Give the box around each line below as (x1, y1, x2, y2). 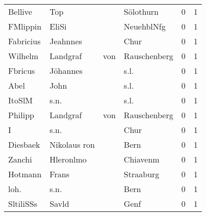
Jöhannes (49, 65, 83, 76)
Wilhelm (8, 50, 39, 62)
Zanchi (8, 153, 32, 165)
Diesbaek (8, 139, 40, 150)
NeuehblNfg (123, 20, 166, 32)
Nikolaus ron (49, 139, 95, 150)
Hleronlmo (49, 153, 87, 165)
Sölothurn (123, 6, 159, 17)
